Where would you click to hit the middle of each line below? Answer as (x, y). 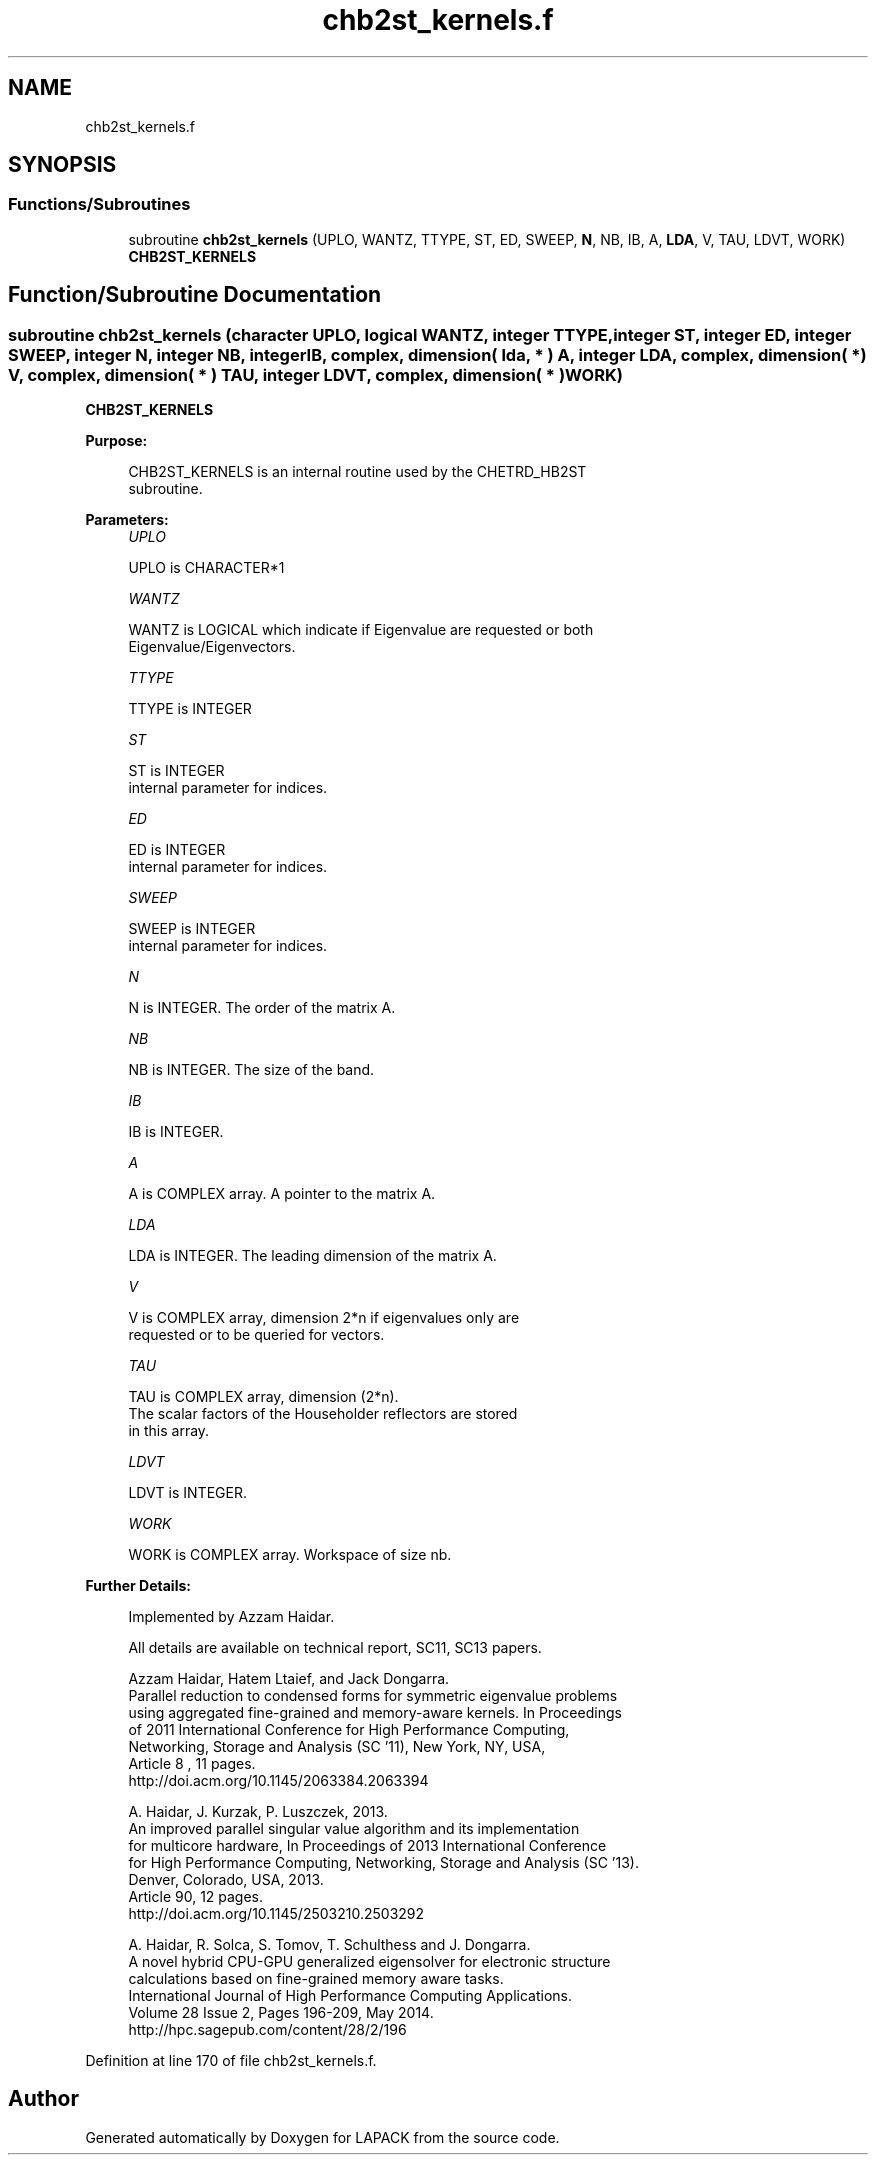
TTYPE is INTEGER (190, 709)
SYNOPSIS (62, 165)
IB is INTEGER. (176, 1132)
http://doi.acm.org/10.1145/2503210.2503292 (276, 1914)
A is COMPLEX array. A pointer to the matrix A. (282, 1194)
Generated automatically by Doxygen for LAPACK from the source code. (322, 2137)
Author (43, 2099)
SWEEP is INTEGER (192, 929)
